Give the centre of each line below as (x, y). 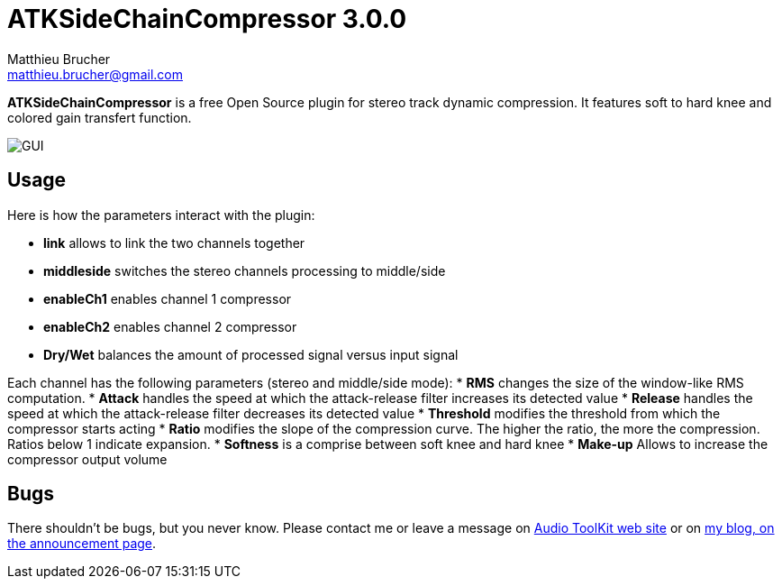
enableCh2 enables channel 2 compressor (170, 326)
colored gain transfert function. (100, 117)
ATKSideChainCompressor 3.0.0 (207, 19)
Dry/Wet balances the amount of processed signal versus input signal (251, 354)
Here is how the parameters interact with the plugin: (161, 215)
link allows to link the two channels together (174, 243)
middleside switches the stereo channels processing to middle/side (245, 270)
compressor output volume (87, 459)
